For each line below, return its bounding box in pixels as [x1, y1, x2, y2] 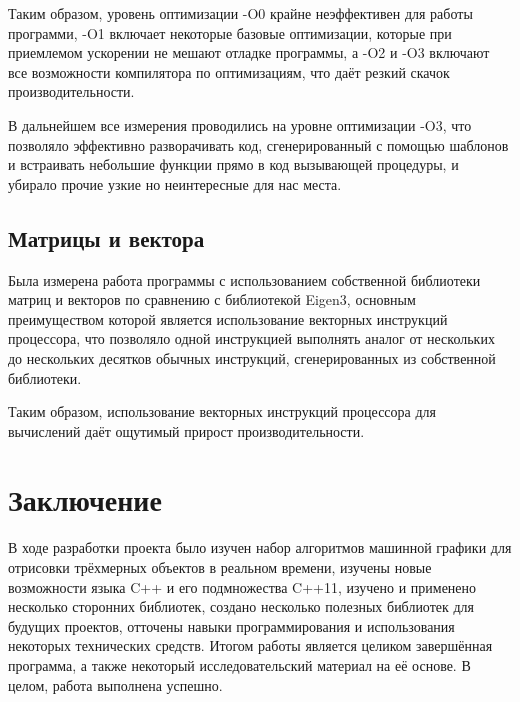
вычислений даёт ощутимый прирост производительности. [8, 420, 365, 441]
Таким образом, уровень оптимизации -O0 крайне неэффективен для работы [8, 3, 473, 23]
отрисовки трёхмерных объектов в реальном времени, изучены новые [8, 557, 432, 578]
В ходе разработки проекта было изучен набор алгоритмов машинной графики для [8, 537, 512, 558]
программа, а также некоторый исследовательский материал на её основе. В [8, 654, 471, 675]
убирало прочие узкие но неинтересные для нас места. [8, 173, 342, 194]
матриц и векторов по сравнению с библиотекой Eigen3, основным [8, 289, 416, 310]
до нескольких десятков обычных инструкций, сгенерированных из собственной [8, 347, 496, 368]
